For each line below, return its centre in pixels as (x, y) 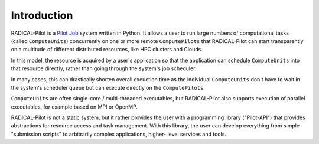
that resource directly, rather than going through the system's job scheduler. (104, 68)
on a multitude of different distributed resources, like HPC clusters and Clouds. (107, 50)
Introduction (42, 15)
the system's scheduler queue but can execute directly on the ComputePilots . (108, 87)
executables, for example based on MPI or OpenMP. (74, 107)
